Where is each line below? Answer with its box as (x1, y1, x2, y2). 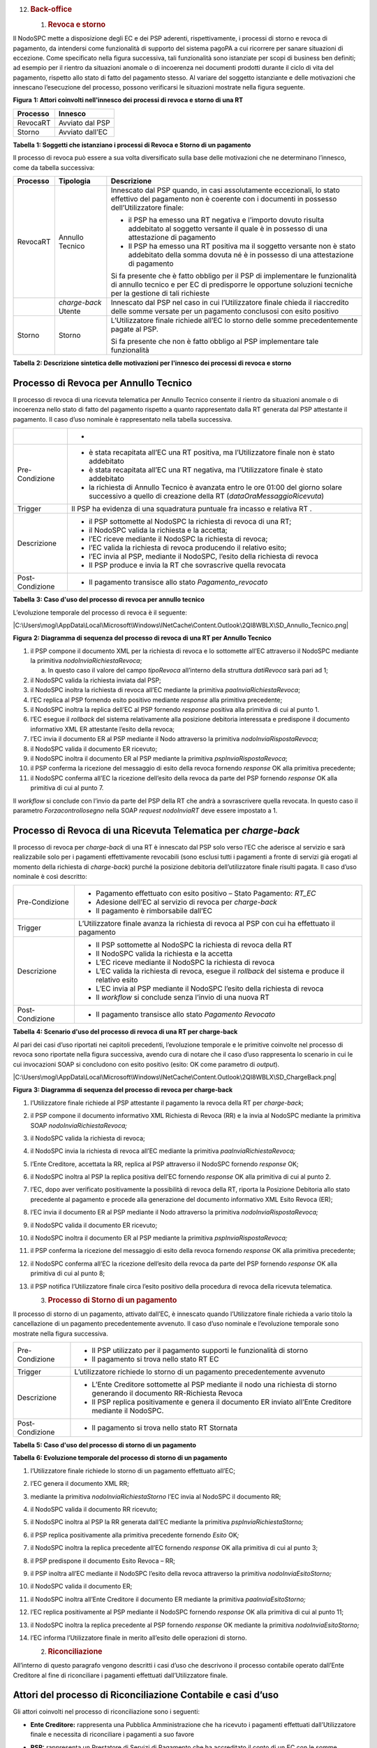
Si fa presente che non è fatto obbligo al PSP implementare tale (110, 336, 319, 346)
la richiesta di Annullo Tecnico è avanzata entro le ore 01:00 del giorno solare (88, 482, 342, 492)
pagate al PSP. (110, 324, 158, 334)
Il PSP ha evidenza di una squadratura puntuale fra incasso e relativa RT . (71, 504, 312, 514)
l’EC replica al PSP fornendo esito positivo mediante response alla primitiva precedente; (30, 696, 283, 704)
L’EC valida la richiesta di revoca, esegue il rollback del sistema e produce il (95, 966, 345, 976)
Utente (58, 306, 81, 316)
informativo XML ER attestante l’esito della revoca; (30, 724, 175, 733)
